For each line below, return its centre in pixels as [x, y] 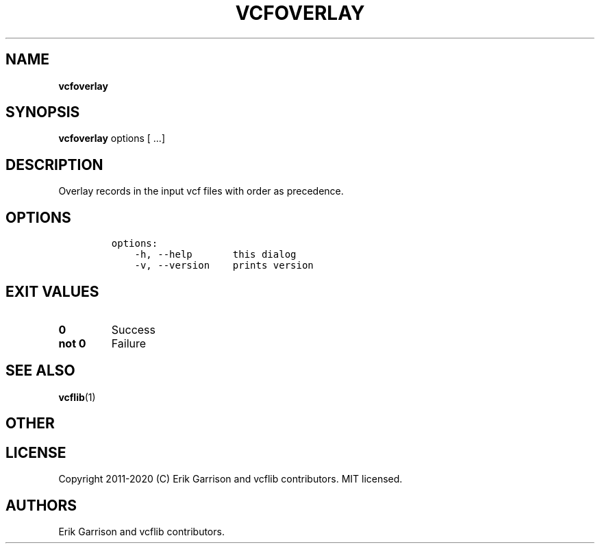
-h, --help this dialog [215, 255]
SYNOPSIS [43, 112]
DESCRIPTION [54, 164]
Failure [129, 343]
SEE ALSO [40, 371]
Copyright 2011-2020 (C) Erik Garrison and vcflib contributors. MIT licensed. [230, 479]
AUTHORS [41, 505]
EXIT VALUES [52, 291]
